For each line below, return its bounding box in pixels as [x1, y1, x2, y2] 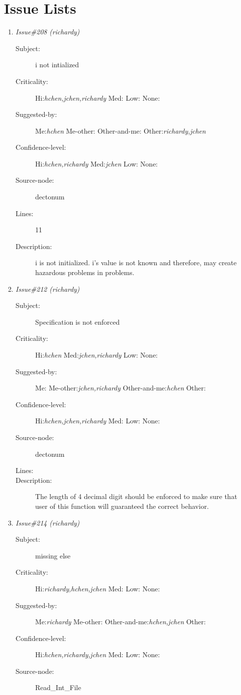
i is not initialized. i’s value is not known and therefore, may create [35, 257, 237, 268]
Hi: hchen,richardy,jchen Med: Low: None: [35, 649, 160, 660]
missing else [35, 550, 71, 560]
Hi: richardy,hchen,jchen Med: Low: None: [35, 583, 160, 593]
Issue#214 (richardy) [15, 517, 80, 528]
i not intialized [35, 59, 79, 70]
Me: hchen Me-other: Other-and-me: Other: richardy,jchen [35, 125, 206, 136]
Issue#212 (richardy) [15, 283, 80, 294]
